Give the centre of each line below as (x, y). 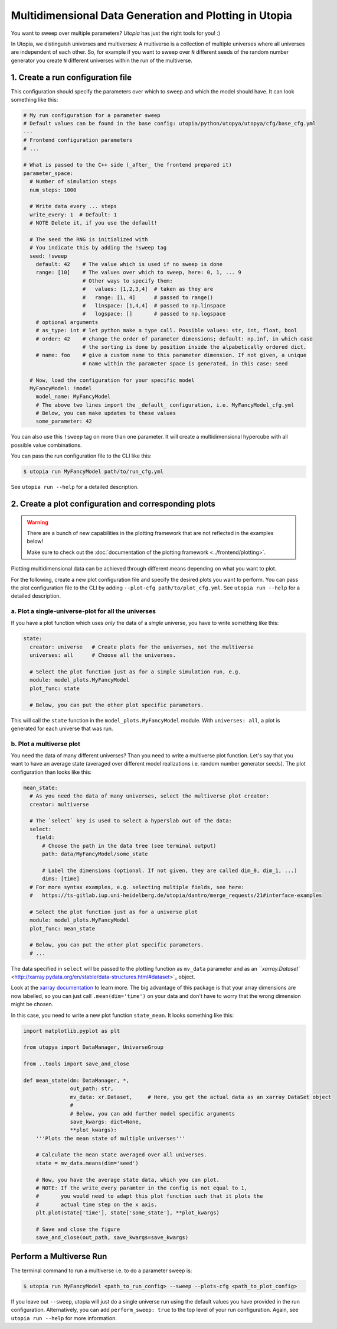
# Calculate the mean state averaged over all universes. (121, 1155)
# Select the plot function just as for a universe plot (114, 912)
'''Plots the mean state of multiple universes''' (110, 1138)
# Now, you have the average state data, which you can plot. (127, 1180)
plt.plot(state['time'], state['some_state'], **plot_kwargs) (127, 1213)
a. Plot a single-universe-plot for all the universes (84, 611)
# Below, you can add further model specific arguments (153, 1114)
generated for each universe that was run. (62, 728)
